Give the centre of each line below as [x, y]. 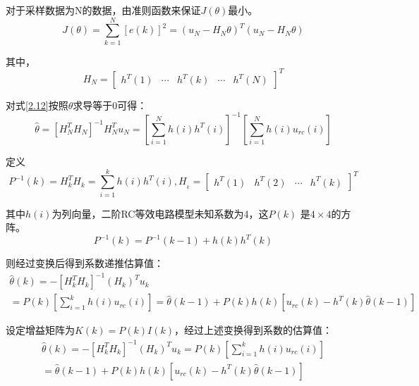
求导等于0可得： [110, 105]
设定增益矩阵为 [40, 330]
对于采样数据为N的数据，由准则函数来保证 [103, 10]
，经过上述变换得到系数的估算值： [254, 330]
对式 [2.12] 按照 [37, 105]
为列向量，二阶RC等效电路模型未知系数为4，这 [160, 213]
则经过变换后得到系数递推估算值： [85, 263]
